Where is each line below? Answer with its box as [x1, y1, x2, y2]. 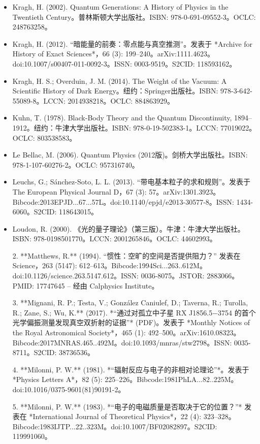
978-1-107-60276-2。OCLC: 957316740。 [12, 159, 139, 170]
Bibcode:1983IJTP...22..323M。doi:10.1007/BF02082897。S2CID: [12, 421, 217, 431]
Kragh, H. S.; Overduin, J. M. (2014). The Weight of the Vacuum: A [12, 75, 227, 86]
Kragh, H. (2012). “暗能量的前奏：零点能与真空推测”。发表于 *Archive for [12, 38, 253, 49]
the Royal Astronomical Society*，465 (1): [12, 327, 146, 338]
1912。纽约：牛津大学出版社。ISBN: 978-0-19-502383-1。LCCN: [12, 122, 218, 133]
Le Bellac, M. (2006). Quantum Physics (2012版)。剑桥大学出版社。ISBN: [12, 149, 248, 160]
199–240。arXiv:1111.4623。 [125, 48, 214, 59]
